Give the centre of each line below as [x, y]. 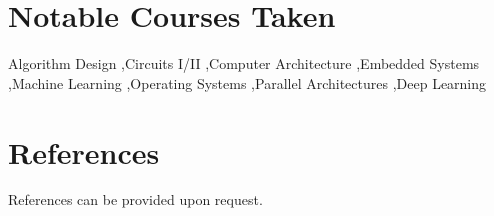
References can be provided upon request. [135, 199]
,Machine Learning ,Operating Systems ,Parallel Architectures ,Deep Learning [247, 82]
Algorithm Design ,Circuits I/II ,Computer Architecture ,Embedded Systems [244, 63]
